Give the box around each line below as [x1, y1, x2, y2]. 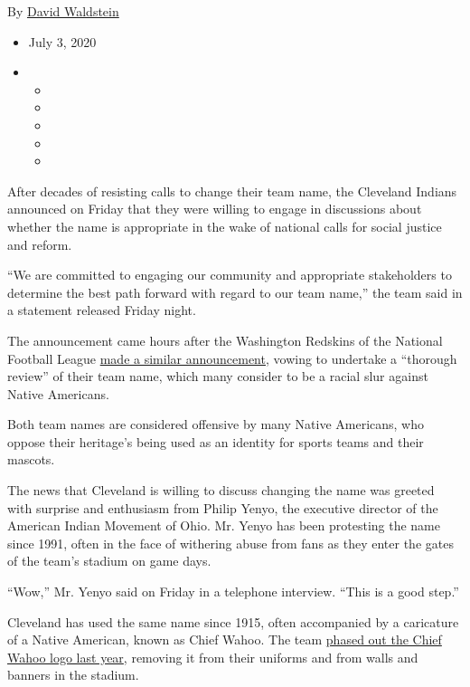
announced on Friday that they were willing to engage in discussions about [7, 199, 422, 218]
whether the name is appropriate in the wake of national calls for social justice [7, 216, 442, 235]
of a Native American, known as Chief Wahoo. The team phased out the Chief [7, 630, 442, 649]
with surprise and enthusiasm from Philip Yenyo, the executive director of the [7, 498, 438, 517]
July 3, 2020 [28, 32, 97, 51]
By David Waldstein [7, 2, 119, 20]
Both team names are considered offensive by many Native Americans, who [7, 415, 424, 434]
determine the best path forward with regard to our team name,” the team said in [7, 282, 463, 301]
